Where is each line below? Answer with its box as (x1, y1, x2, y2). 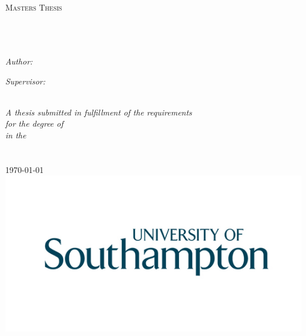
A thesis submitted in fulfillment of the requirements (5, 106, 192, 118)
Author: (5, 55, 33, 67)
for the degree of (5, 117, 63, 130)
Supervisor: (5, 74, 45, 87)
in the (5, 128, 26, 141)
